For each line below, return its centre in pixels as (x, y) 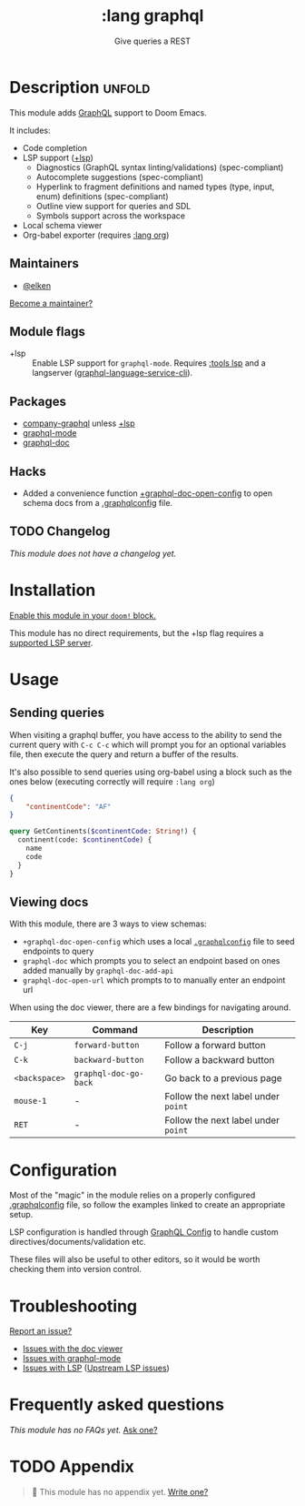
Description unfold (80, 87)
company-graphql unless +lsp (79, 423)
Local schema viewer (62, 225)
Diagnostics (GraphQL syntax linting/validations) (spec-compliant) (160, 167)
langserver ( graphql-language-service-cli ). (113, 373)
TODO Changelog (60, 532)
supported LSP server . (51, 642)
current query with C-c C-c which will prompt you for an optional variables (148, 744)
